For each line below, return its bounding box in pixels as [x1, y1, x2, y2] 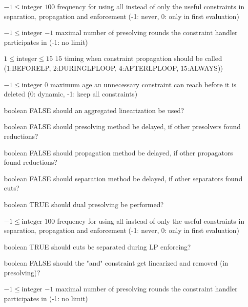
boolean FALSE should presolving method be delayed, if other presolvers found [4, 121, 241, 132]
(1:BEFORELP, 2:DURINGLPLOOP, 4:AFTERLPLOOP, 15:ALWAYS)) [4, 62, 223, 73]
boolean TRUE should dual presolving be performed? [4, 199, 164, 209]
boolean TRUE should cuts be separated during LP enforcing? [4, 241, 191, 251]
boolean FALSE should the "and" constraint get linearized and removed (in [4, 258, 228, 268]
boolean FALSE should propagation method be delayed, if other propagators [4, 147, 233, 157]
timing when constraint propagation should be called [64, 53, 222, 63]
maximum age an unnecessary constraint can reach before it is [50, 79, 237, 89]
